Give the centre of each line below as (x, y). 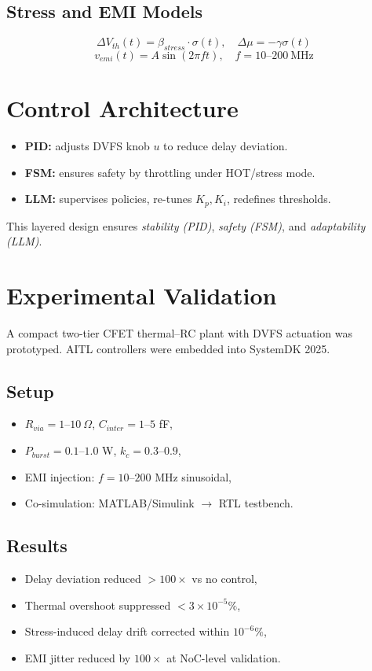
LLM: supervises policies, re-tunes (108, 199)
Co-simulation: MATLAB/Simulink (109, 503)
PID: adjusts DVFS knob (87, 146)
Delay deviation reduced (83, 579)
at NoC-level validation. (224, 657)
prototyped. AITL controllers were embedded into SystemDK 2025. (168, 348)
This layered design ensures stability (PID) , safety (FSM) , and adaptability (186, 225)
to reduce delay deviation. (226, 146)
